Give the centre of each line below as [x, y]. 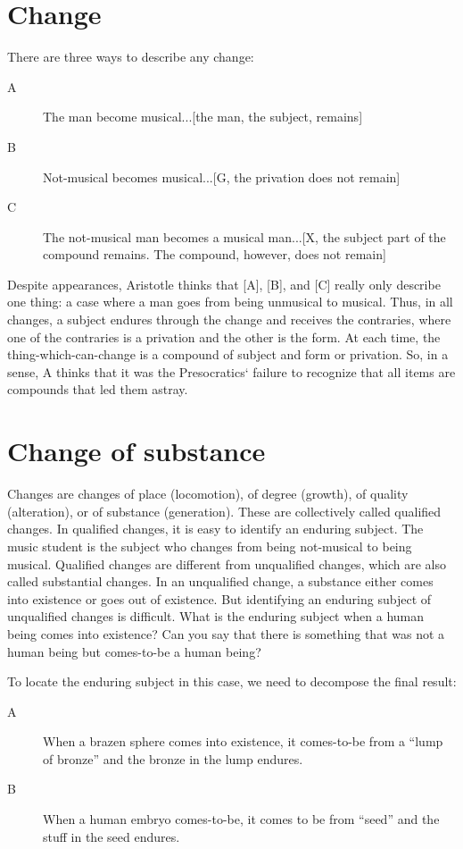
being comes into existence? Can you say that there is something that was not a [226, 633]
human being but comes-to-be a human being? [134, 651]
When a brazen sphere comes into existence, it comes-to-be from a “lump [243, 741]
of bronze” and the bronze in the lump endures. [173, 758]
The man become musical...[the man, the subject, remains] [203, 117]
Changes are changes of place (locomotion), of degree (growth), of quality [208, 494]
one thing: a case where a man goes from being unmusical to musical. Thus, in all [230, 302]
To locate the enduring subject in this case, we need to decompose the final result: [232, 681]
